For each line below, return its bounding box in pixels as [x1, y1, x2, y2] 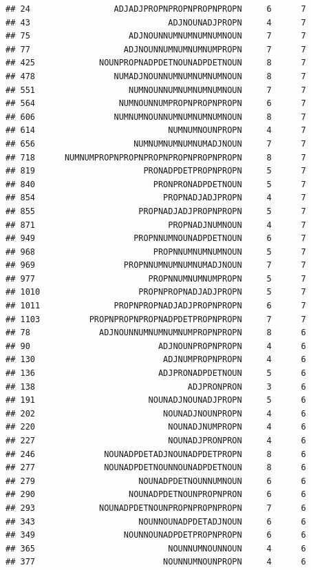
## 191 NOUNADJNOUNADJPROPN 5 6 [6, 395, 306, 405]
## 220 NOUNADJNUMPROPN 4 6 [6, 422, 306, 432]
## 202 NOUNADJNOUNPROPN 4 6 [6, 408, 306, 419]
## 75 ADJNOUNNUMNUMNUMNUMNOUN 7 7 [6, 31, 306, 41]
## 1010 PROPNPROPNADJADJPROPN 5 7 [6, 287, 306, 297]
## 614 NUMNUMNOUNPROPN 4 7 [6, 125, 306, 136]
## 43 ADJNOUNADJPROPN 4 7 [6, 17, 306, 28]
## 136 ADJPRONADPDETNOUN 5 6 [6, 368, 306, 379]
